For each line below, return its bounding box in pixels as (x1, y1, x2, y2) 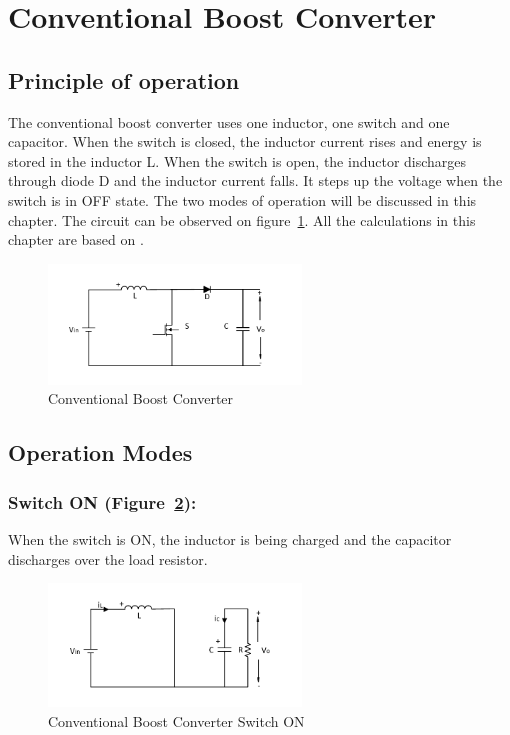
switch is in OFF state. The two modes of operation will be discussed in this (8, 189, 477, 210)
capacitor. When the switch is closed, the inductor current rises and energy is (8, 131, 482, 152)
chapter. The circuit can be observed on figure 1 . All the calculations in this (8, 209, 476, 230)
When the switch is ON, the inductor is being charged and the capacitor (8, 529, 452, 549)
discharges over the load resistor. (8, 548, 208, 569)
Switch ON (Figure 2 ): (8, 489, 197, 514)
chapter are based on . (8, 229, 144, 250)
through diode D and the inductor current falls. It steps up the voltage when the (8, 170, 503, 191)
